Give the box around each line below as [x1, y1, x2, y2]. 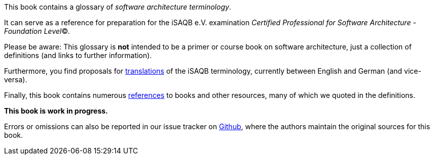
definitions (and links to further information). [4, 51, 152, 60]
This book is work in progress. [4, 107, 108, 115]
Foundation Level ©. [4, 27, 70, 35]
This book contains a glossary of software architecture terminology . [4, 3, 231, 11]
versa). [4, 75, 27, 84]
